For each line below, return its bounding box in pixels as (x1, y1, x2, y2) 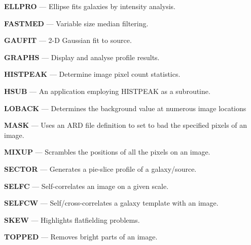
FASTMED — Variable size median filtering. (4, 18, 149, 28)
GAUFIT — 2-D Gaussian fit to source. (4, 35, 132, 45)
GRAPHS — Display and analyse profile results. (4, 52, 160, 62)
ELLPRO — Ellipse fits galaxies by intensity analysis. (4, 1, 175, 11)
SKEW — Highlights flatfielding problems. (4, 214, 140, 225)
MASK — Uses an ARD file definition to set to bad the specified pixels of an (4, 120, 247, 130)
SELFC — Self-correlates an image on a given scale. (4, 180, 169, 191)
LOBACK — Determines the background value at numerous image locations (4, 103, 246, 113)
